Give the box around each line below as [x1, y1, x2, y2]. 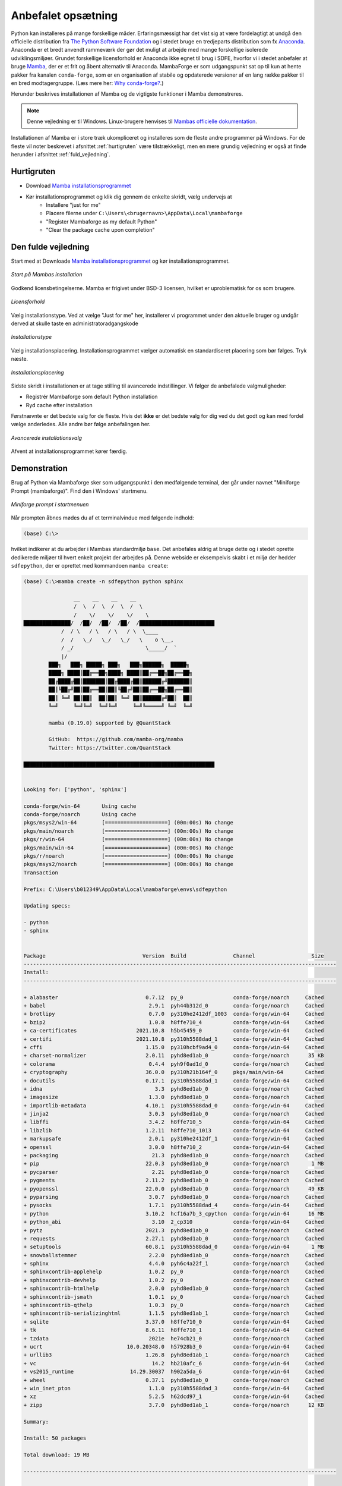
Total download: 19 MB [23, 1452, 90, 1459]
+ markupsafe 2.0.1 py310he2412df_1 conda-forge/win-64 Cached [23, 1135, 324, 1142]
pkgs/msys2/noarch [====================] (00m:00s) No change [23, 861, 234, 868]
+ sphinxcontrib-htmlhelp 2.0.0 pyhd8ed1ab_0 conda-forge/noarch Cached [23, 1285, 324, 1292]
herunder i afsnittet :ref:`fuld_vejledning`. [11, 151, 111, 158]
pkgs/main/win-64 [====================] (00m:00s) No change [23, 844, 234, 851]
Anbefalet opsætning [11, 9, 118, 22]
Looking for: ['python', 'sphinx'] [23, 786, 127, 793]
